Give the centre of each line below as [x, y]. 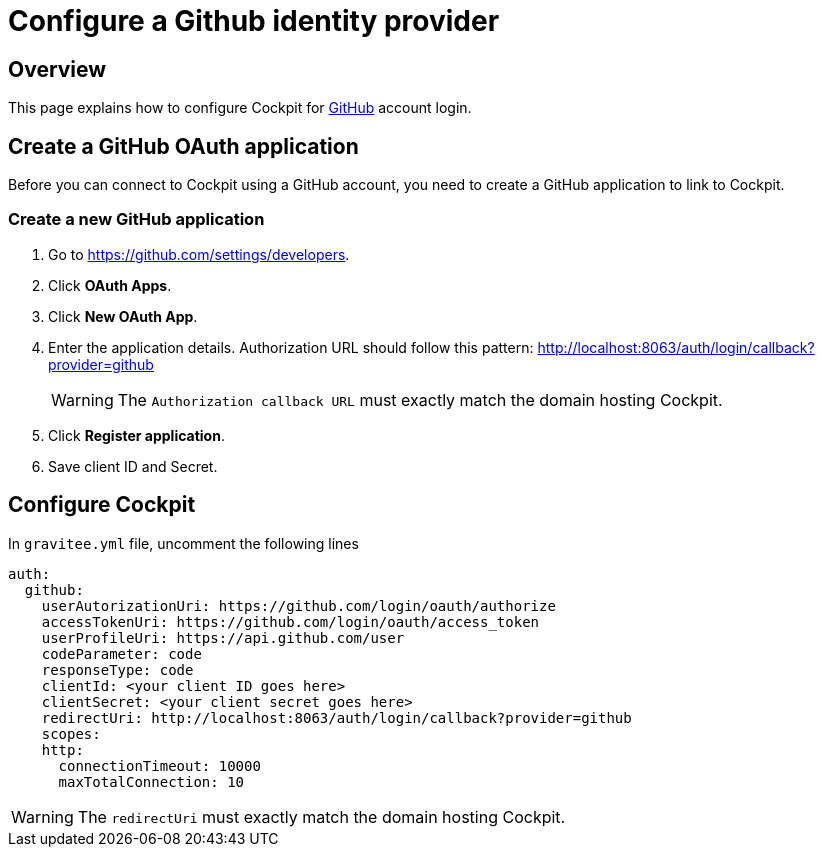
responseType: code [117, 669]
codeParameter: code [121, 653]
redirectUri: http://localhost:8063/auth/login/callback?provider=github [336, 717]
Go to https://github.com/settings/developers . [199, 254]
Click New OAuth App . [123, 316]
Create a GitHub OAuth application [183, 146]
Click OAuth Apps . [110, 285]
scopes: [71, 733]
